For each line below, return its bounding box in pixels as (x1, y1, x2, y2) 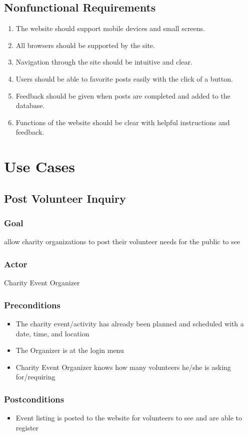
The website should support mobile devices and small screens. (15, 23, 205, 34)
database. (15, 100, 45, 111)
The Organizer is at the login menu (15, 345, 124, 355)
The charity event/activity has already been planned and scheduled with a (15, 318, 244, 328)
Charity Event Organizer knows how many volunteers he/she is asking (15, 361, 231, 372)
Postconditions (4, 392, 64, 405)
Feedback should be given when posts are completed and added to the (15, 90, 230, 101)
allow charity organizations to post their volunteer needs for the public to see (4, 236, 240, 247)
